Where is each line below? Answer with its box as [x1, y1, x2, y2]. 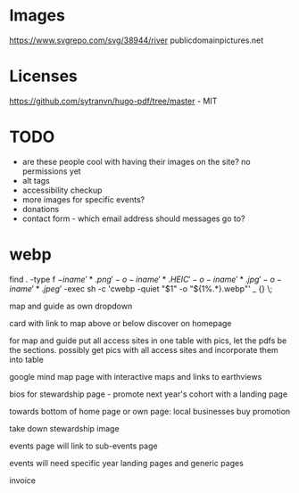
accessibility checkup [21, 185, 103, 195]
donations [21, 203, 60, 214]
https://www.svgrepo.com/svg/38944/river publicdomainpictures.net [9, 35, 264, 45]
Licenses [9, 66, 79, 86]
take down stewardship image [9, 423, 120, 433]
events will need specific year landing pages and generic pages [9, 457, 244, 468]
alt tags [21, 175, 51, 185]
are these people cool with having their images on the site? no [21, 156, 252, 167]
